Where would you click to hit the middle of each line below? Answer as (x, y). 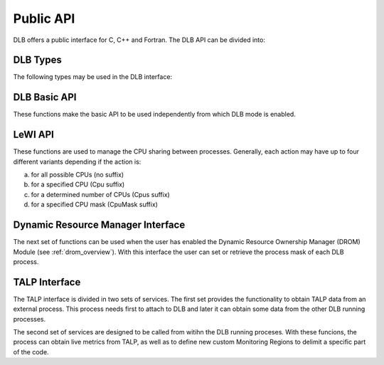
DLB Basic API (45, 97)
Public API (44, 18)
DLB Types (37, 60)
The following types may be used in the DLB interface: (93, 77)
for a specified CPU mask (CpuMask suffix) (94, 205)
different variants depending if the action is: (77, 162)
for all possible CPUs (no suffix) (78, 175)
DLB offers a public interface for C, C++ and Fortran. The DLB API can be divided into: (139, 40)
